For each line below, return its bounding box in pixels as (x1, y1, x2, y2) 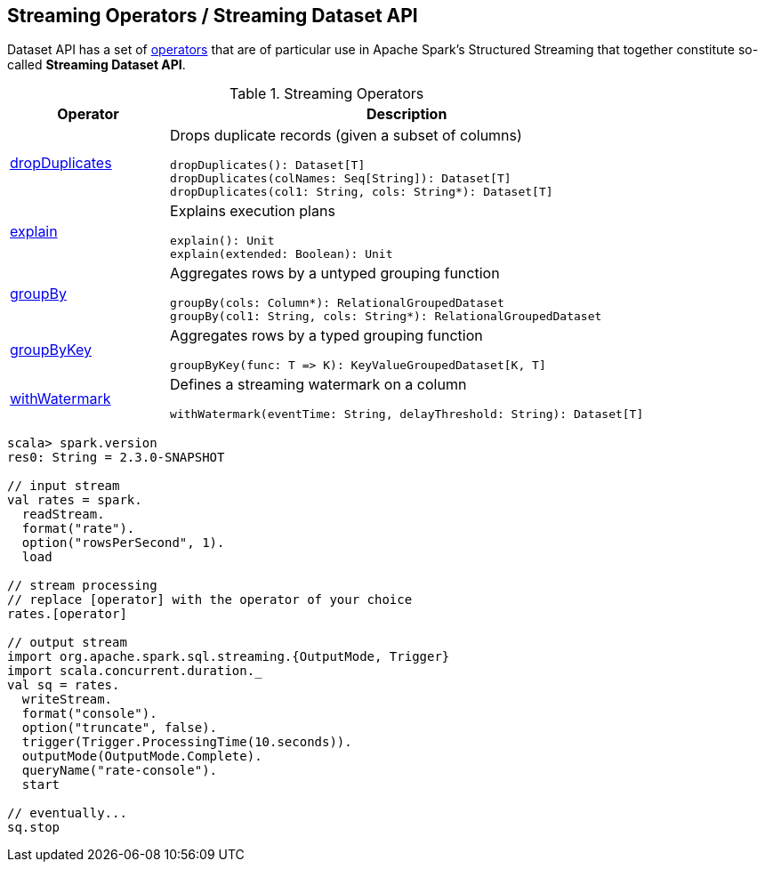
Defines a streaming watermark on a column (170, 375, 467, 394)
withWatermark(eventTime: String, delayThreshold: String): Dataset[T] (170, 407, 644, 422)
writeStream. (21, 692, 113, 707)
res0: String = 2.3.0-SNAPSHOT (7, 450, 225, 465)
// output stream (7, 635, 127, 650)
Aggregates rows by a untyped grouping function (170, 264, 500, 283)
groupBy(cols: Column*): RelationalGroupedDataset (170, 296, 504, 310)
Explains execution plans (170, 202, 335, 221)
